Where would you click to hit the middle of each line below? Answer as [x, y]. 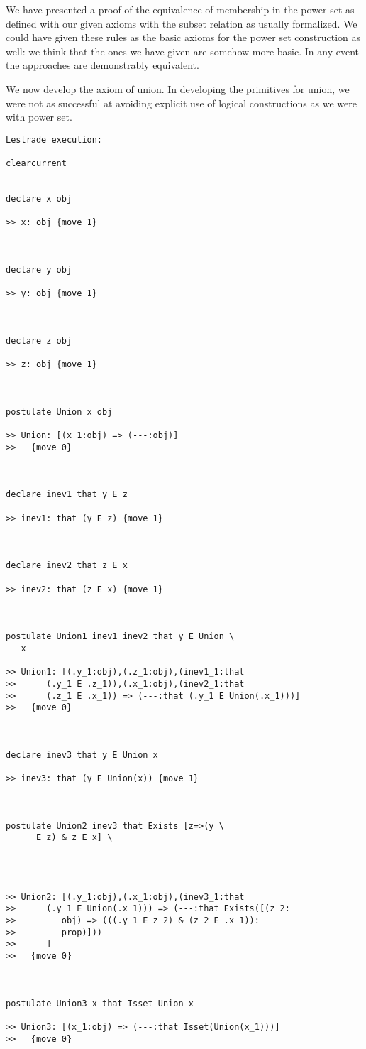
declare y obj [39, 270]
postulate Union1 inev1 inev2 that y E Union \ [120, 637]
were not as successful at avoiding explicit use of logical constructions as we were [181, 103]
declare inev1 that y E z [67, 495]
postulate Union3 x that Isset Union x [100, 1003]
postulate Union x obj [59, 412]
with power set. [39, 117]
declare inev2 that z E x [67, 566]
